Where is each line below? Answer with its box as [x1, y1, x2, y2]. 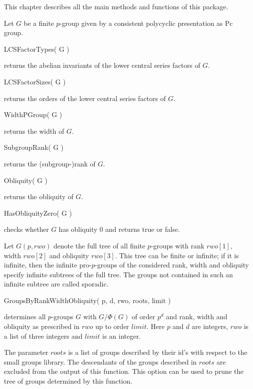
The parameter [4, 347, 49, 357]
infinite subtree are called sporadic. [4, 279, 109, 289]
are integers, [192, 321, 228, 331]
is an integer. [102, 330, 141, 341]
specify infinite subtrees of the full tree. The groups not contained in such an [4, 269, 233, 279]
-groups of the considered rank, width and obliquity [95, 260, 249, 270]
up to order [95, 321, 129, 331]
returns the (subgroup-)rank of [4, 158, 96, 168]
